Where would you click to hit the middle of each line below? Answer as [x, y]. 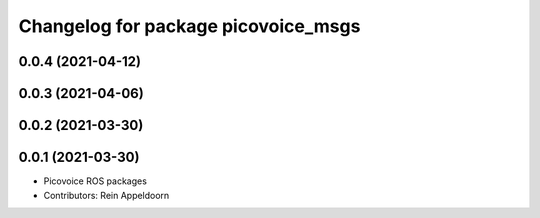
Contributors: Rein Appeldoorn [106, 195]
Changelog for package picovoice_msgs [189, 26]
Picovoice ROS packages [95, 181]
